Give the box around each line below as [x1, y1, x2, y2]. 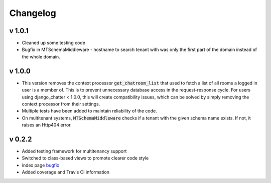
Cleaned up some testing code [22, 40, 85, 46]
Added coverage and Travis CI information [22, 169, 110, 175]
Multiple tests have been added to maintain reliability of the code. [22, 108, 158, 114]
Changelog [9, 7, 56, 18]
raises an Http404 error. [22, 122, 72, 128]
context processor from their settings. [22, 100, 100, 107]
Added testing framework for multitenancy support [22, 148, 127, 154]
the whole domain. [22, 53, 60, 59]
